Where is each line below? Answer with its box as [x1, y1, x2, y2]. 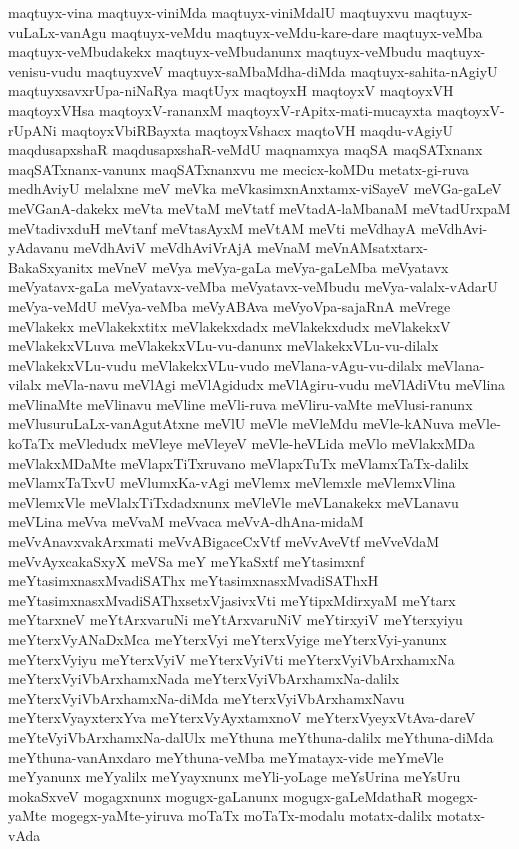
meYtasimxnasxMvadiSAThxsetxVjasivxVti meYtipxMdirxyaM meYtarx [8, 589, 456, 610]
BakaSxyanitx [8, 256, 93, 277]
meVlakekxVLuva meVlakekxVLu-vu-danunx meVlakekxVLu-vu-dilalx [8, 335, 439, 356]
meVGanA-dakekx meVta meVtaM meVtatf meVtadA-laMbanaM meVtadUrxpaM [8, 197, 511, 218]
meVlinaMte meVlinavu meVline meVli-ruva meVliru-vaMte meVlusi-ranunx [8, 393, 473, 414]
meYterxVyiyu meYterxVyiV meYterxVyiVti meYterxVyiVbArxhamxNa [8, 648, 455, 669]
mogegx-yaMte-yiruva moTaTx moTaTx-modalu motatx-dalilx [51, 805, 432, 826]
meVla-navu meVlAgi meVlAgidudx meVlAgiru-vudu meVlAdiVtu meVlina [46, 374, 506, 395]
